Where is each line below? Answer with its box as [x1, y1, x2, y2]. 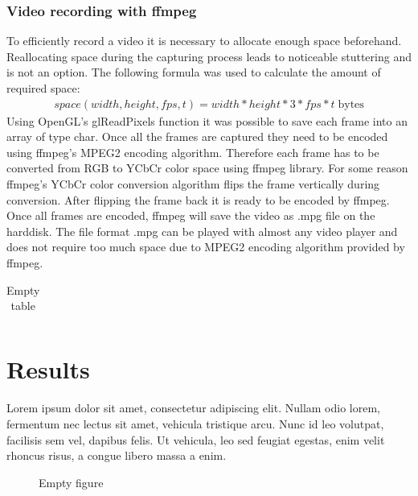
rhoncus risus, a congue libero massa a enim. [6, 447, 227, 464]
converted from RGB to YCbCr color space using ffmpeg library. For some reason [6, 159, 408, 176]
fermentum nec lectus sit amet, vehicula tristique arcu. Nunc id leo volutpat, [6, 415, 384, 432]
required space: [6, 80, 80, 96]
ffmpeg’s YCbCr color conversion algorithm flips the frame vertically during [6, 176, 380, 192]
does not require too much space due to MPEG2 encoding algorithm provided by [6, 238, 405, 255]
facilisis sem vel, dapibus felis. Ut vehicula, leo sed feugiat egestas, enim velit [6, 431, 385, 448]
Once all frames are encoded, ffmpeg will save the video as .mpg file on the [6, 207, 375, 224]
